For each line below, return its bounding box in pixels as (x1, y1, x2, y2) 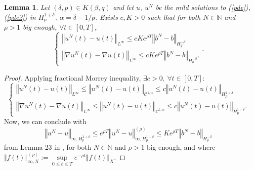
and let (113, 2, 134, 12)
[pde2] (6, 11, 25, 22)
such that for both (147, 11, 201, 22)
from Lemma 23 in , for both (4, 142, 91, 152)
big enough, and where (147, 142, 215, 152)
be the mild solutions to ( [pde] (155, 2, 246, 12)
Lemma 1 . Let (4, 2, 50, 12)
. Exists (95, 11, 118, 22)
